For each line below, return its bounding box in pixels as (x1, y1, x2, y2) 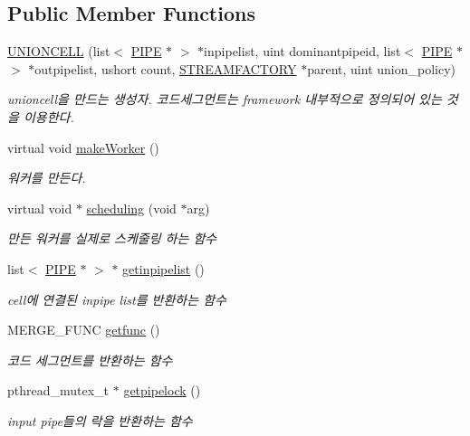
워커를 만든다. (7, 168, 86, 187)
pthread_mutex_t (7, 381, 110, 400)
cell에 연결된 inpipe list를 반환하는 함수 (7, 289, 226, 308)
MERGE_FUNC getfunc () (7, 320, 160, 339)
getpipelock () (123, 381, 201, 400)
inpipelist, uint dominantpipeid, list (204, 42, 401, 61)
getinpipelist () (122, 259, 205, 278)
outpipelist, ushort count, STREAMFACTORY (34, 59, 297, 78)
